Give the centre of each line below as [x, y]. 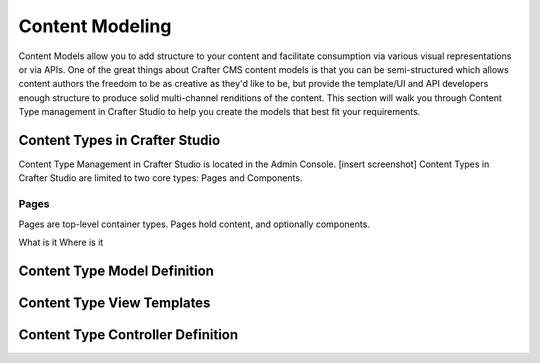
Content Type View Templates [114, 302]
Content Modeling [95, 26]
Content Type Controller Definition [128, 334]
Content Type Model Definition [116, 270]
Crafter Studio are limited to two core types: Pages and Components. [160, 178]
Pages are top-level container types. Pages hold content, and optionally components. [194, 224]
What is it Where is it [61, 242]
